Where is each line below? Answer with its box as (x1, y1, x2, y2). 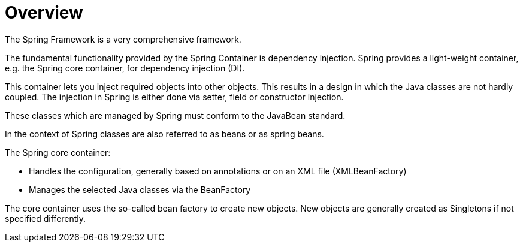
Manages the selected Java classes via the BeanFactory (29, 184, 251, 195)
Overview (5, 2, 83, 23)
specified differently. (5, 213, 86, 224)
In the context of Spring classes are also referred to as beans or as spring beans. (5, 128, 324, 139)
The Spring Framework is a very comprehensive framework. (5, 34, 241, 44)
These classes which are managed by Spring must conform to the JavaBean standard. (5, 110, 346, 121)
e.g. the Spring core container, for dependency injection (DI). (5, 62, 245, 73)
